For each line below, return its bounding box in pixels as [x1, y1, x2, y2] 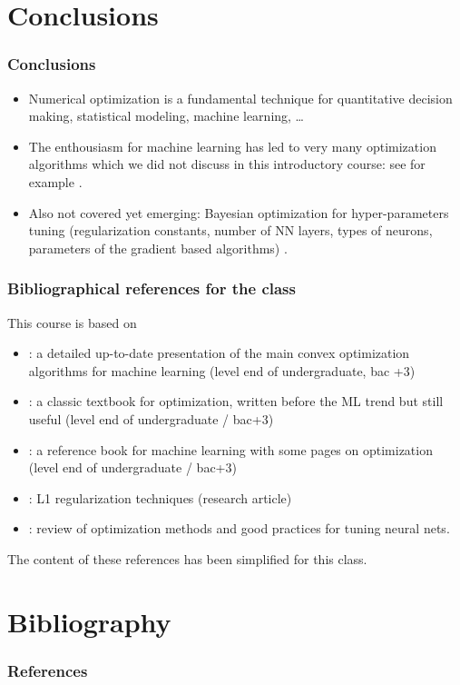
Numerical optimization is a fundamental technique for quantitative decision [28, 88, 453, 107]
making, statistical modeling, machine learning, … [28, 106, 304, 125]
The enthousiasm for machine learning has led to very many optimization [28, 136, 436, 155]
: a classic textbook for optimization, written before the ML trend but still [28, 392, 444, 411]
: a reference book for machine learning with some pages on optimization [28, 440, 433, 459]
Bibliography [7, 602, 171, 640]
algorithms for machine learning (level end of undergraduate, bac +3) [28, 361, 416, 380]
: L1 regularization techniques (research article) [28, 488, 292, 507]
